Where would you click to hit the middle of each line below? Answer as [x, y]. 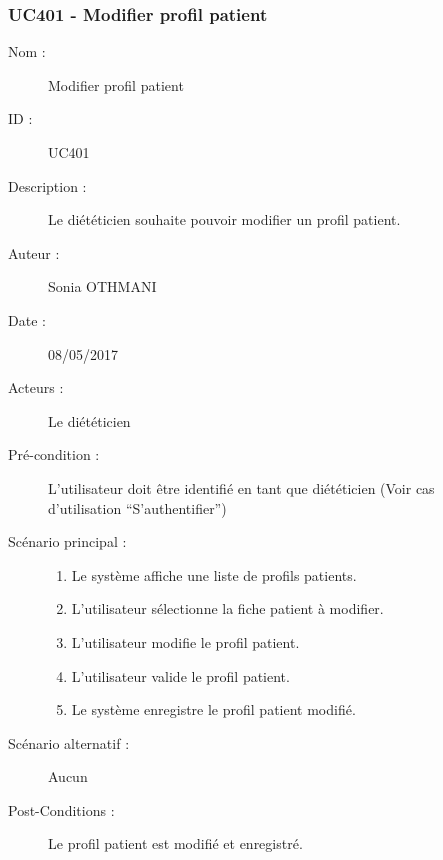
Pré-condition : [54, 454]
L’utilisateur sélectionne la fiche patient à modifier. [227, 608]
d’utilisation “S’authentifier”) [137, 507]
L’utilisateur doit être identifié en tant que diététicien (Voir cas [241, 487]
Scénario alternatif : [69, 742]
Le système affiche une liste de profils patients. [214, 574]
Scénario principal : [67, 541]
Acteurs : [36, 387]
